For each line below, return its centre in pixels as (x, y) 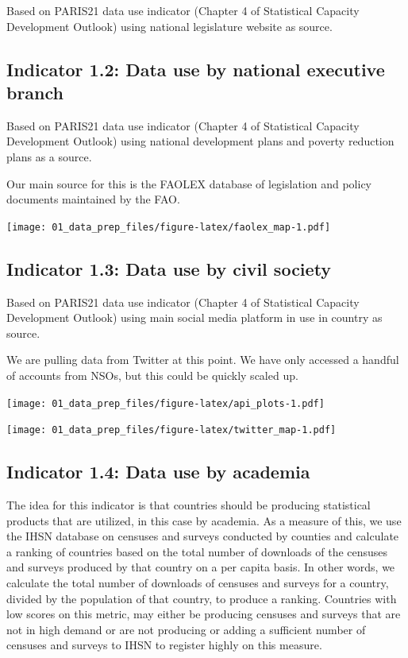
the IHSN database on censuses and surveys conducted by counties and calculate (203, 536)
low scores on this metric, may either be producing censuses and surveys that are (204, 614)
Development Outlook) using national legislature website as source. (169, 26)
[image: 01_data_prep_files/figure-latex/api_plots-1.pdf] (166, 403)
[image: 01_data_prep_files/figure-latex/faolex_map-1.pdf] (169, 227)
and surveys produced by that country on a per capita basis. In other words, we (201, 567)
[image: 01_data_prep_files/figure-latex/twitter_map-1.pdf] (171, 430)
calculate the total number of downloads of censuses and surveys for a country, (198, 583)
